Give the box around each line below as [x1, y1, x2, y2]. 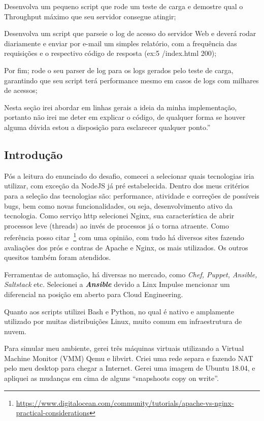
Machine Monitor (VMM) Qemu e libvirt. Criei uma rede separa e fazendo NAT [4, 352, 253, 363]
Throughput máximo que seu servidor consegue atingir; [4, 11, 176, 21]
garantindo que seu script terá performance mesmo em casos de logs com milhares [4, 75, 259, 85]
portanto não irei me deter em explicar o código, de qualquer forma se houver [4, 112, 246, 122]
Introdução [4, 146, 63, 162]
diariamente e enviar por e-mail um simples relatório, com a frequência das [4, 38, 237, 48]
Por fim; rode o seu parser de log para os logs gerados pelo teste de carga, [4, 64, 234, 75]
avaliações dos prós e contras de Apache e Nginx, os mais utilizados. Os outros [4, 242, 248, 252]
